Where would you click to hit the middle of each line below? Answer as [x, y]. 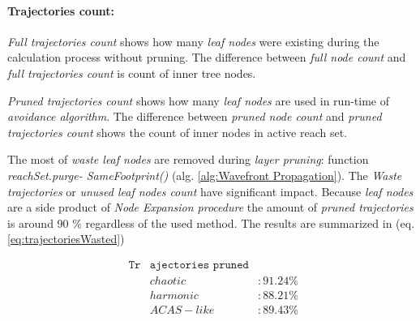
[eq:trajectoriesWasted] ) [66, 239]
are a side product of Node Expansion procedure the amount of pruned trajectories [210, 207]
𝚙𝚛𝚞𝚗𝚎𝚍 [231, 265]
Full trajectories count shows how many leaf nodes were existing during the [193, 41]
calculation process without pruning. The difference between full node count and [207, 57]
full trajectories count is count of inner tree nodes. [132, 73]
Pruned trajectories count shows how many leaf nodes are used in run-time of [199, 100]
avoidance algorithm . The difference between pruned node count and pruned [195, 116]
